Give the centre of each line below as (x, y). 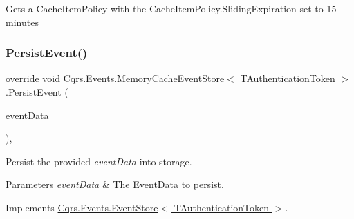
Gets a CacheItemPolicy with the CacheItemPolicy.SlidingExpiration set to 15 (171, 8)
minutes (22, 22)
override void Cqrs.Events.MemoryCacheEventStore (115, 78)
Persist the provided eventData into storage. (99, 161)
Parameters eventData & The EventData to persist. (115, 184)
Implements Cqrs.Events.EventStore (82, 207)
